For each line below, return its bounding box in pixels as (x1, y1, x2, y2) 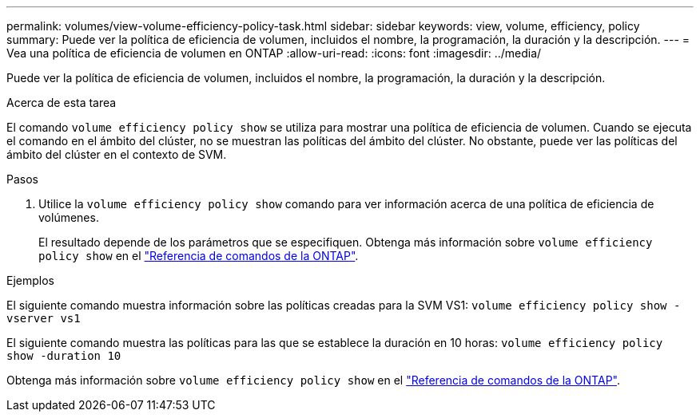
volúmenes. (38, 211, 99, 224)
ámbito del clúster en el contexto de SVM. (6, 148, 227, 161)
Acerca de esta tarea (6, 96, 117, 109)
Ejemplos (6, 274, 54, 287)
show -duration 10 (6, 349, 121, 362)
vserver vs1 (6, 312, 81, 325)
